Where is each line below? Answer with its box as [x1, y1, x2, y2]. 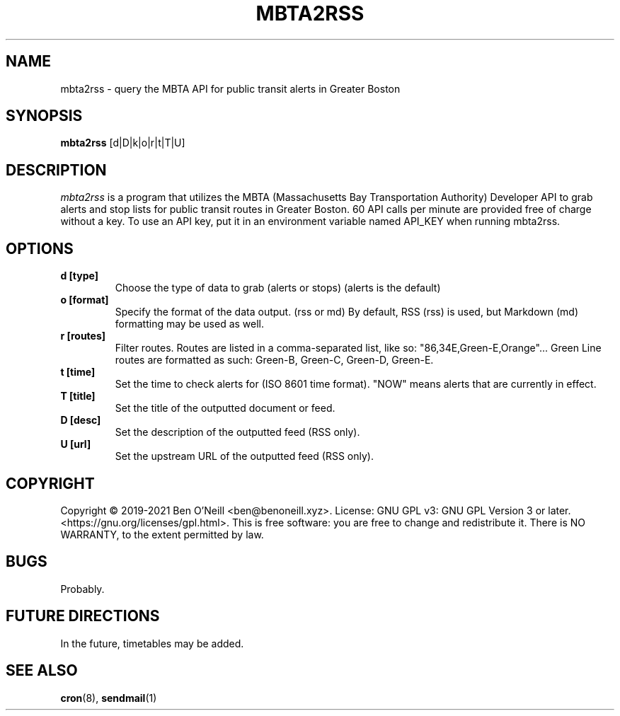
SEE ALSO [6, 662, 78, 680]
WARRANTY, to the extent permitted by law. [60, 528, 264, 541]
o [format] [60, 294, 109, 306]
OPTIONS [6, 239, 74, 258]
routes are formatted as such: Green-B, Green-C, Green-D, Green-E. [115, 354, 434, 366]
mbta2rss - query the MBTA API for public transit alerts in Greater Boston [60, 82, 401, 95]
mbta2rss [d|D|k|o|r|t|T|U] [60, 137, 185, 149]
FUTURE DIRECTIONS [6, 607, 160, 625]
